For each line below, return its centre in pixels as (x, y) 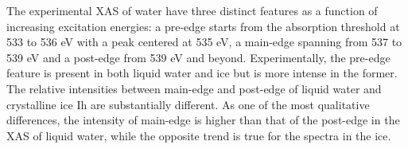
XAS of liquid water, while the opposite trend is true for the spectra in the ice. (199, 135)
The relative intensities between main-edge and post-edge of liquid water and (194, 88)
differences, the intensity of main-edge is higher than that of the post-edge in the (203, 120)
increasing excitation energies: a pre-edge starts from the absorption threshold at (203, 26)
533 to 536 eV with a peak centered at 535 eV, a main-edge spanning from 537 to (204, 42)
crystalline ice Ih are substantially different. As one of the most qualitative (188, 104)
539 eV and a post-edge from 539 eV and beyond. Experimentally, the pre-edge (198, 57)
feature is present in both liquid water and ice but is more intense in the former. (202, 73)
